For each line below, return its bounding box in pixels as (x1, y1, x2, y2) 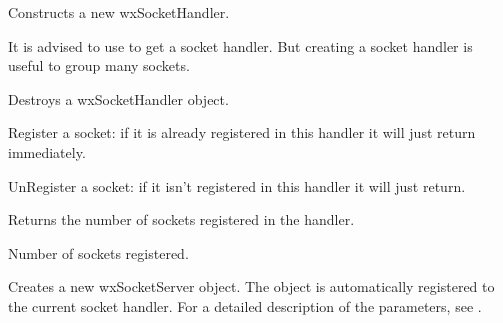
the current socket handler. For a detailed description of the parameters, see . (8, 295, 482, 316)
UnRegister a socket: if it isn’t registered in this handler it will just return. (8, 175, 466, 196)
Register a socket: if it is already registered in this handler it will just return (8, 122, 476, 143)
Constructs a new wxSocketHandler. (8, 2, 230, 22)
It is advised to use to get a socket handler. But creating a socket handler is (8, 35, 473, 56)
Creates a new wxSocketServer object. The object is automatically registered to (8, 276, 495, 297)
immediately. (8, 141, 86, 162)
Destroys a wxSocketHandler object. (8, 88, 229, 109)
